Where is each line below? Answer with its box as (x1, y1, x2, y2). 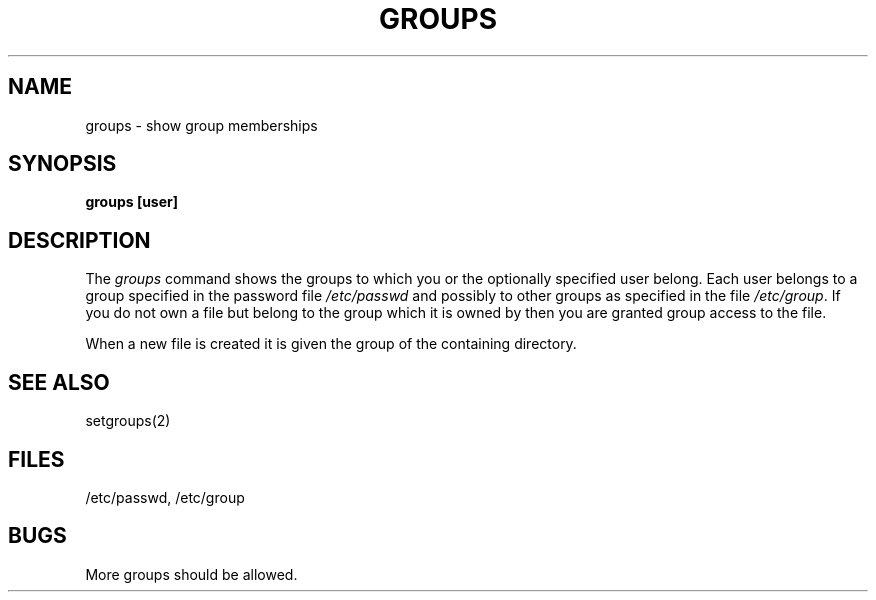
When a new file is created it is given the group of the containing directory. (85, 335, 577, 353)
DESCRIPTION (8, 227, 151, 253)
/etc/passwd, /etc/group (85, 488, 245, 506)
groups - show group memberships (85, 116, 318, 134)
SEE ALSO (8, 369, 110, 395)
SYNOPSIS (8, 151, 117, 177)
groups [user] (85, 193, 179, 211)
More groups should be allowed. (85, 565, 298, 583)
